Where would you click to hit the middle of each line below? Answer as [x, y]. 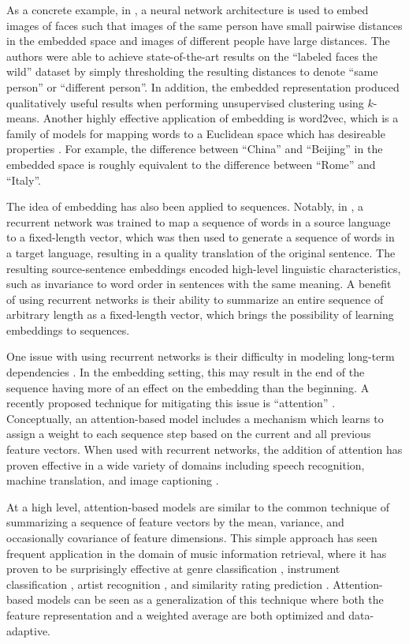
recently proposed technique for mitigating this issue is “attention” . [171, 403]
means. [23, 118]
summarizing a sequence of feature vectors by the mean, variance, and [175, 522]
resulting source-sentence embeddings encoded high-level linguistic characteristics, [204, 268]
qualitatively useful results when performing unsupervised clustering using [185, 102]
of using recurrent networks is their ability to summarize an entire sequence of [195, 299]
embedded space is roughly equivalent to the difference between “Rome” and [191, 164]
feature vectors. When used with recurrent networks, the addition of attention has [204, 449]
